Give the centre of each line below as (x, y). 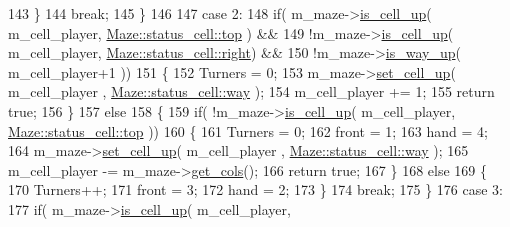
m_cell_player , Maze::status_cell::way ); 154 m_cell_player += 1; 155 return (251, 91)
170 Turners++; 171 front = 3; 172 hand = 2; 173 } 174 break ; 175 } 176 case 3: (255, 189)
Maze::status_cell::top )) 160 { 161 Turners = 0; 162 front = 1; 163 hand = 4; (248, 130)
